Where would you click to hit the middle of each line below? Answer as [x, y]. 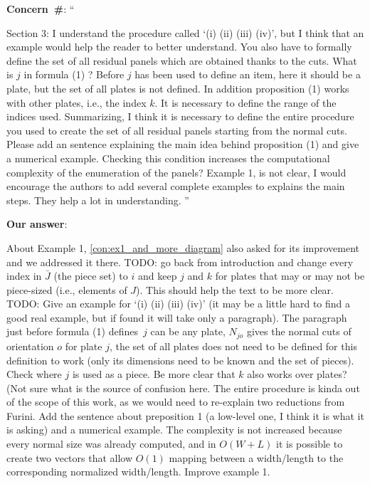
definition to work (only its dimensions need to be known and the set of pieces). [180, 360]
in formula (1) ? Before [74, 74]
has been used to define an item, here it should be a [248, 74]
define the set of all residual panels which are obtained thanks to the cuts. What [182, 60]
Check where [34, 374]
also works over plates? [297, 374]
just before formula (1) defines [72, 331]
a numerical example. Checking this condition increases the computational [168, 158]
